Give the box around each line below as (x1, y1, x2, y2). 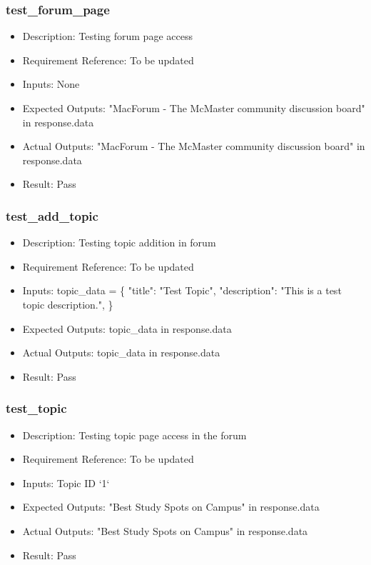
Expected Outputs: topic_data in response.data (22, 321, 232, 336)
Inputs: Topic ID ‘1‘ (22, 475, 110, 490)
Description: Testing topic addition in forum (22, 235, 216, 250)
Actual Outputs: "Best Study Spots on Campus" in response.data (22, 523, 308, 538)
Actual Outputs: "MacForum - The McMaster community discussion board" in (22, 139, 365, 154)
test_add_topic (6, 206, 98, 224)
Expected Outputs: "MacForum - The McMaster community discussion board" (22, 101, 365, 115)
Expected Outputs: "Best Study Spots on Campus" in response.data (22, 499, 320, 514)
